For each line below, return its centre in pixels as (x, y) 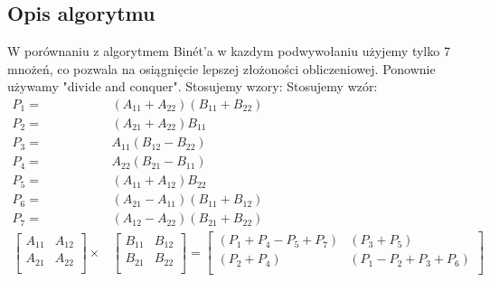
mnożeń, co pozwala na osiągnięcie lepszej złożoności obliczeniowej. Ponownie (221, 68)
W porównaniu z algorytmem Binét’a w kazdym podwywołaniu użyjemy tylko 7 (229, 51)
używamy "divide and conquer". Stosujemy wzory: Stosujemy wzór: (193, 86)
